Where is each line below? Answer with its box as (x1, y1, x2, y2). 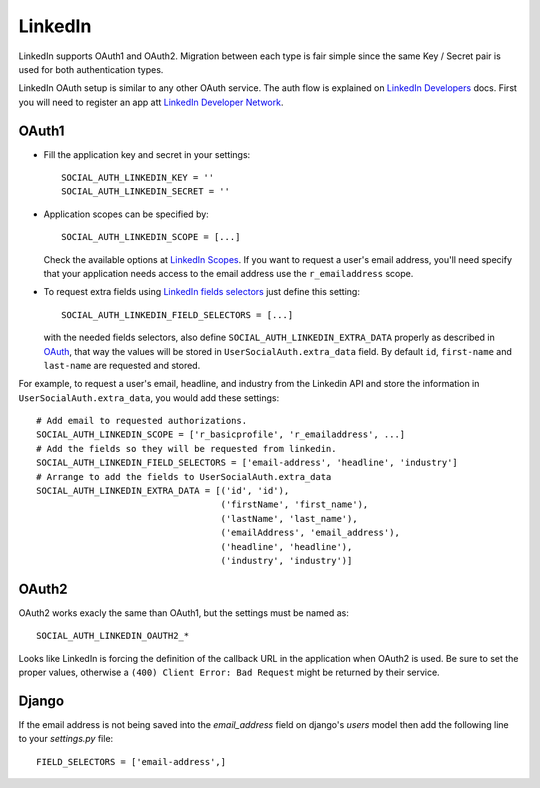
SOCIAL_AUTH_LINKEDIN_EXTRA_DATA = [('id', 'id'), (36, 485, 290, 497)
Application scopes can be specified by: (43, 208, 209, 220)
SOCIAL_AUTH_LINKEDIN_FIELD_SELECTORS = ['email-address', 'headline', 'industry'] (36, 457, 459, 469)
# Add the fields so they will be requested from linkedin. (36, 443, 337, 454)
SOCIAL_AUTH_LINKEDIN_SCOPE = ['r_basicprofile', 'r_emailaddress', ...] (36, 429, 406, 440)
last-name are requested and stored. (43, 359, 201, 371)
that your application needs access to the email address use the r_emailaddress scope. (43, 267, 414, 279)
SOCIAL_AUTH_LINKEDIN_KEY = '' (61, 172, 215, 184)
